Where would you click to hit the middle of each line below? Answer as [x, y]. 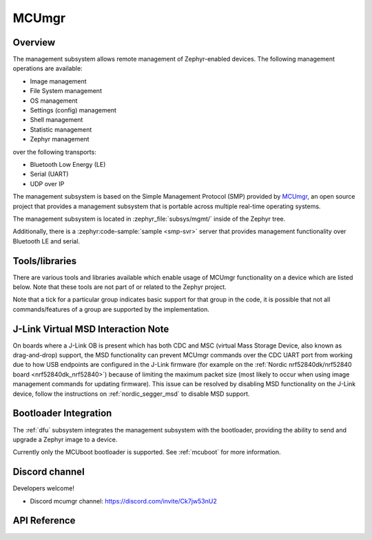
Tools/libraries [45, 261]
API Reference [44, 521]
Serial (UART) [49, 174]
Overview [34, 42]
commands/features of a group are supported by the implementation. [111, 309]
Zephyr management [60, 139]
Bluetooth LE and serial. [46, 241]
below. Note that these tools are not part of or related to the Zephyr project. [120, 287]
